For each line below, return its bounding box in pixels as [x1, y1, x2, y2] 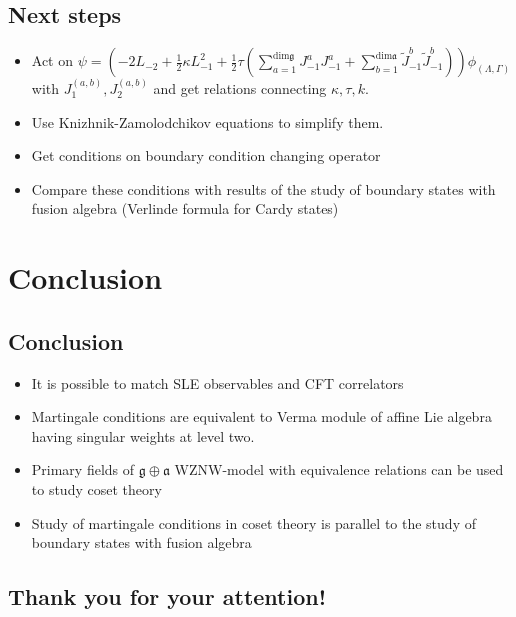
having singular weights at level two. [31, 425, 255, 446]
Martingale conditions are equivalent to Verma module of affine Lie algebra [31, 406, 492, 427]
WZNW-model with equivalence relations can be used [174, 459, 504, 480]
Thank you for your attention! [8, 581, 327, 612]
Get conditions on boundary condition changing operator [31, 145, 381, 166]
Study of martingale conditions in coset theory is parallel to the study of [31, 512, 476, 533]
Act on [31, 50, 74, 71]
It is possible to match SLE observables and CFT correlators [31, 372, 404, 393]
